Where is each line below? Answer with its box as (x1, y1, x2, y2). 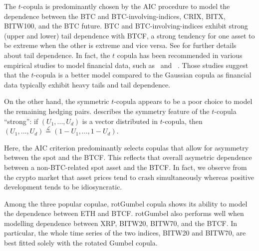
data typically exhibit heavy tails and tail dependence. (4, 79, 171, 89)
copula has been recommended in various (117, 49, 243, 60)
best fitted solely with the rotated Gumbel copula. (4, 237, 158, 248)
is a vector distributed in (82, 115, 158, 126)
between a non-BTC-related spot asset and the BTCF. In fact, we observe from (4, 161, 247, 172)
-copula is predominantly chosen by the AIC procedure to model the (20, 1, 230, 11)
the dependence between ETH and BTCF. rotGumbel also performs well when (4, 208, 244, 218)
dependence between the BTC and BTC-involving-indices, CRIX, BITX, (4, 10, 226, 21)
